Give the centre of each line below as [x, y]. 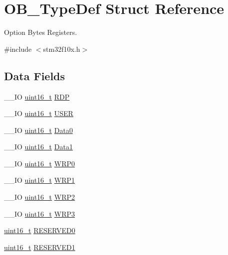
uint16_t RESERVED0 [40, 230]
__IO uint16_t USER [39, 113]
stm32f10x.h [62, 49]
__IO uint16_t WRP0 [39, 163]
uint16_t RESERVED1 [40, 247]
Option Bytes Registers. [41, 32]
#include [18, 49]
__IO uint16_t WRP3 [39, 213]
